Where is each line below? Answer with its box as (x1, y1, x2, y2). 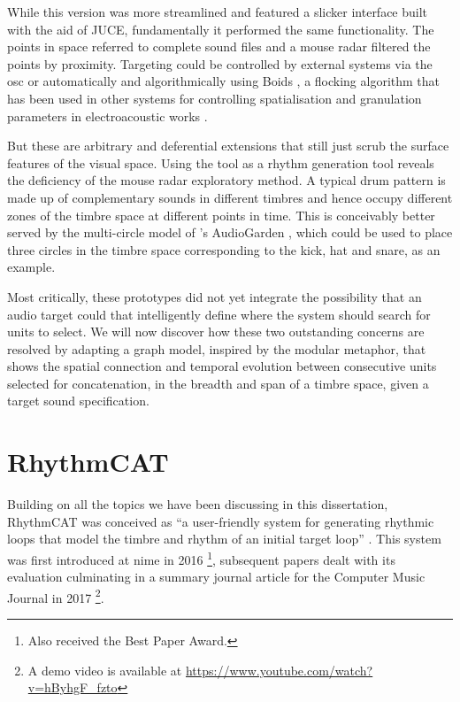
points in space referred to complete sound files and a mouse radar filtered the (7, 37, 431, 56)
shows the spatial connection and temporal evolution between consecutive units (7, 357, 437, 375)
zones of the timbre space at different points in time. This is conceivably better (7, 205, 435, 224)
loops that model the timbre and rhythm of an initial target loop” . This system (7, 529, 441, 548)
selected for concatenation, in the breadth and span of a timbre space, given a (7, 374, 429, 392)
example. (7, 258, 56, 276)
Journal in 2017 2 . (7, 585, 104, 606)
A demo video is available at (27, 660, 182, 679)
